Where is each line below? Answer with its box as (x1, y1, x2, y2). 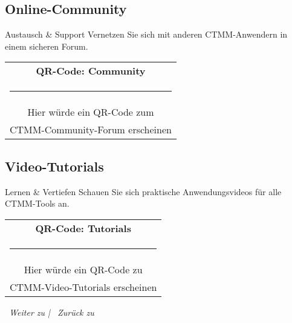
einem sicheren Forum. (5, 39, 88, 52)
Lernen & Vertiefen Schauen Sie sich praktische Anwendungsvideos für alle (5, 185, 282, 198)
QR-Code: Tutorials (35, 221, 131, 235)
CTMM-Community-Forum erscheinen (10, 122, 172, 137)
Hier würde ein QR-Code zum (27, 105, 154, 119)
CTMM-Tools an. (5, 197, 70, 210)
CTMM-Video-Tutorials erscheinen (10, 279, 157, 294)
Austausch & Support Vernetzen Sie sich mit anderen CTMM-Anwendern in (5, 28, 288, 41)
